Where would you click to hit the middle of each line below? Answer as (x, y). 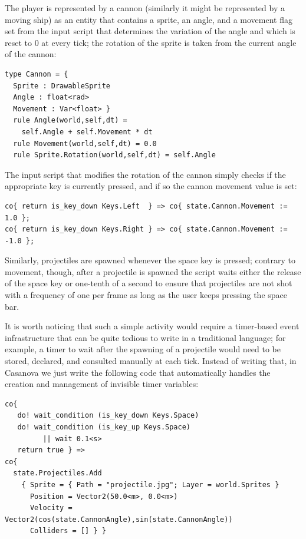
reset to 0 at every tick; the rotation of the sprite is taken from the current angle (151, 42)
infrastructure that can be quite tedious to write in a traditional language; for (145, 337)
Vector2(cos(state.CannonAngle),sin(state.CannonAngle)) (119, 519)
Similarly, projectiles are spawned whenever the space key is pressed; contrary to (150, 260)
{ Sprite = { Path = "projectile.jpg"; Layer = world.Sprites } (150, 485)
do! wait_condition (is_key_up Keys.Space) (104, 427)
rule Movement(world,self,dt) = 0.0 (85, 143)
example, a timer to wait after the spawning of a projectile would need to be (143, 349)
